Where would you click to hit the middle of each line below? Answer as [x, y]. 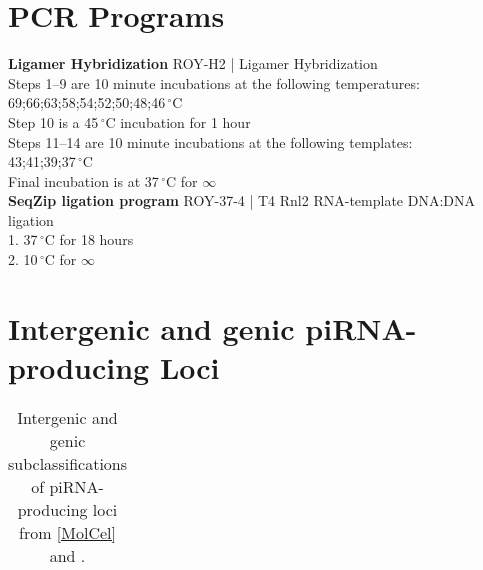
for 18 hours [96, 239]
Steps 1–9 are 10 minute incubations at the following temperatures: [214, 82]
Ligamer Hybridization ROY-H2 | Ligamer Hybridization [193, 63]
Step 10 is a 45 [53, 121]
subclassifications [68, 463]
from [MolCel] [67, 532]
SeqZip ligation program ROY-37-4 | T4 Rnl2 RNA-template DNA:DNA [241, 200]
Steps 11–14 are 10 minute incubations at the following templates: [210, 141]
